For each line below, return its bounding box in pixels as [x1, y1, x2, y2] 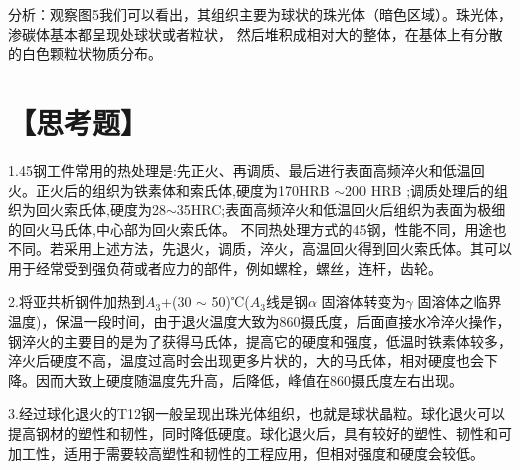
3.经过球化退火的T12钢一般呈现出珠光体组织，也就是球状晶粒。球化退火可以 [8, 403, 505, 424]
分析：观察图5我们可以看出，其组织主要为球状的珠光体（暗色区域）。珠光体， [8, 4, 512, 24]
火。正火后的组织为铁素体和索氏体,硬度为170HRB [8, 179, 330, 200]
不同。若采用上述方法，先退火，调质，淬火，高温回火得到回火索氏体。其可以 [8, 238, 512, 259]
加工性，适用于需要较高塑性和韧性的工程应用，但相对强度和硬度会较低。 [8, 442, 484, 463]
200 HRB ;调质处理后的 [345, 179, 495, 200]
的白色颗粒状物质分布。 [8, 43, 162, 64]
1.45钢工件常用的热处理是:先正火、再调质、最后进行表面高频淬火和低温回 [8, 159, 485, 180]
